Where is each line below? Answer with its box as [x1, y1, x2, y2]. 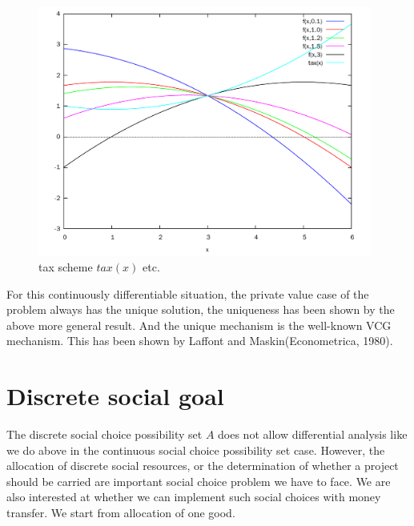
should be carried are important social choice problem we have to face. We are [6, 472, 391, 489]
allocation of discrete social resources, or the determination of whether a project [6, 457, 399, 474]
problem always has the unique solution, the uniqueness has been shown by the [6, 301, 395, 318]
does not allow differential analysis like [218, 426, 408, 443]
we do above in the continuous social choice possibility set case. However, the [6, 441, 385, 458]
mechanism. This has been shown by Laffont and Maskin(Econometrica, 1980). [6, 332, 393, 349]
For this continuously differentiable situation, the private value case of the [6, 285, 369, 302]
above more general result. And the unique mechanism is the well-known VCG [6, 316, 392, 333]
